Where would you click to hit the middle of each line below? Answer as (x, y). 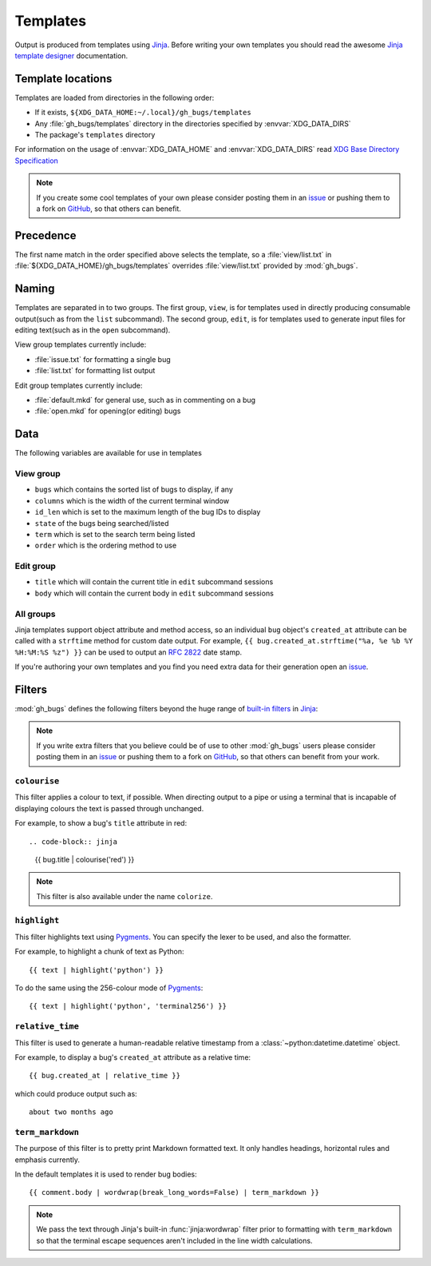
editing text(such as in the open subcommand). (93, 330)
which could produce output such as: (76, 1093)
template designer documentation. (71, 55)
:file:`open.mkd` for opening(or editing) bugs (108, 411)
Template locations (63, 79)
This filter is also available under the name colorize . (125, 896)
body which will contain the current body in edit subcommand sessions (154, 593)
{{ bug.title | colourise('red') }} (85, 859)
